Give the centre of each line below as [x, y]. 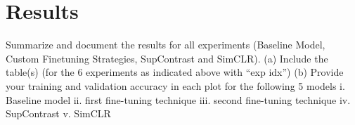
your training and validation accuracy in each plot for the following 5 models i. [175, 85]
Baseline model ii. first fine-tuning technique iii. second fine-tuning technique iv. [178, 99]
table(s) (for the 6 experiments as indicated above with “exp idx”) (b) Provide [175, 72]
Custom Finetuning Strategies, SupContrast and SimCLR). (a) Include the [167, 58]
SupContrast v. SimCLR [58, 113]
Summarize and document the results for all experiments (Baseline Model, [166, 45]
